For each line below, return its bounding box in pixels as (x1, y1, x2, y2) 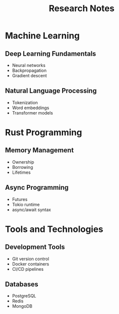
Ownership (12, 159, 34, 165)
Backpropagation (12, 67, 47, 73)
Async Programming (5, 183, 69, 192)
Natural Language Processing (5, 87, 97, 95)
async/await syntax (12, 207, 51, 213)
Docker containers (12, 261, 50, 267)
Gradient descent (12, 73, 47, 78)
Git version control (12, 256, 50, 262)
